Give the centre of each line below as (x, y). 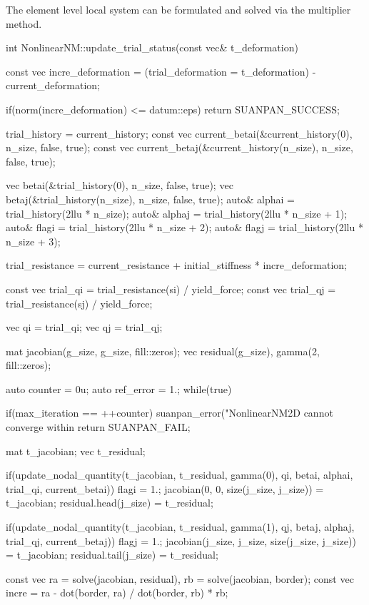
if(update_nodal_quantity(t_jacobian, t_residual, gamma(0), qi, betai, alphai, (180, 475)
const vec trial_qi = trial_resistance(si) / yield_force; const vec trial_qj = (171, 289)
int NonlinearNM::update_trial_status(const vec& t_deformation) (152, 47)
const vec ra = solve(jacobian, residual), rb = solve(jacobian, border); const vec (180, 578)
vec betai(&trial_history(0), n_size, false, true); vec (120, 185)
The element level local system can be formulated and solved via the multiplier (178, 9)
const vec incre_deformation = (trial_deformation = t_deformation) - (161, 71)
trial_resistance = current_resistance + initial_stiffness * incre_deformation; (176, 265)
